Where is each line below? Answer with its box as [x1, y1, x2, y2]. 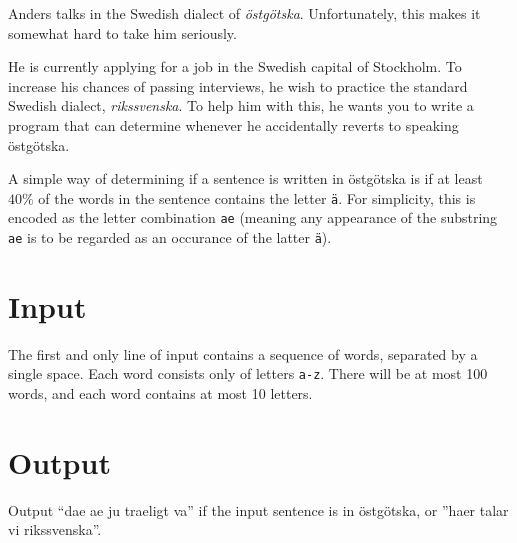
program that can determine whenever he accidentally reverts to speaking [8, 114, 459, 135]
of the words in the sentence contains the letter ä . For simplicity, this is [38, 187, 476, 208]
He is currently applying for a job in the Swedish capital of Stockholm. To [8, 56, 462, 77]
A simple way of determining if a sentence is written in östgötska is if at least [8, 168, 483, 189]
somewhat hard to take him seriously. [8, 22, 237, 43]
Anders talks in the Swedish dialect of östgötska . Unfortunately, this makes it [8, 3, 481, 23]
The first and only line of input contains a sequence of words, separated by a [8, 343, 478, 364]
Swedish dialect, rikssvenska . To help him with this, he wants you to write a [8, 95, 474, 116]
